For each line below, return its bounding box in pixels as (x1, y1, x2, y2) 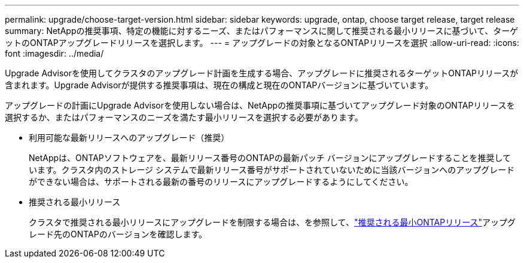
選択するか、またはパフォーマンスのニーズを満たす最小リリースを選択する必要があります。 (5, 112, 363, 122)
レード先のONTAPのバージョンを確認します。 (29, 229, 208, 239)
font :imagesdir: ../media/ (5, 48, 104, 58)
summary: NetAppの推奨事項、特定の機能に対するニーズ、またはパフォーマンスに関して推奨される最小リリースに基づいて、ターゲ (5, 26, 519, 36)
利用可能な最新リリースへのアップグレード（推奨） (29, 132, 230, 143)
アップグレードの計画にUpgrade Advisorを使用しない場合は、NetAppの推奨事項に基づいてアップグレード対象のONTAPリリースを (5, 100, 515, 110)
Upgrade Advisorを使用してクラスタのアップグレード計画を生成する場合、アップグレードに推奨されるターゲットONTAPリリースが (5, 68, 519, 78)
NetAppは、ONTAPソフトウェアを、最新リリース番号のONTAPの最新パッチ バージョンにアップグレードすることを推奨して (29, 153, 511, 163)
